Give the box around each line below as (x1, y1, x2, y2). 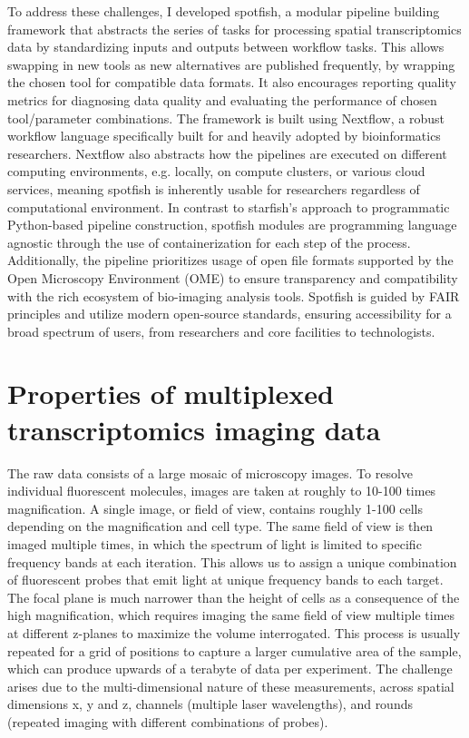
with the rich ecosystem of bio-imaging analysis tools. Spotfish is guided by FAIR (7, 286, 460, 305)
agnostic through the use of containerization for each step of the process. (7, 232, 411, 251)
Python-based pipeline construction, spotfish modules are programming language (7, 215, 457, 234)
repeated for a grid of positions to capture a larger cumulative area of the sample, (7, 641, 462, 660)
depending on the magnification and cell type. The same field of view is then (7, 517, 434, 536)
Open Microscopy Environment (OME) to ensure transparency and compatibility (7, 268, 458, 287)
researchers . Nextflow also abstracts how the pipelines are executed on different (7, 143, 447, 162)
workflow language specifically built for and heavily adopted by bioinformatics (7, 126, 441, 145)
